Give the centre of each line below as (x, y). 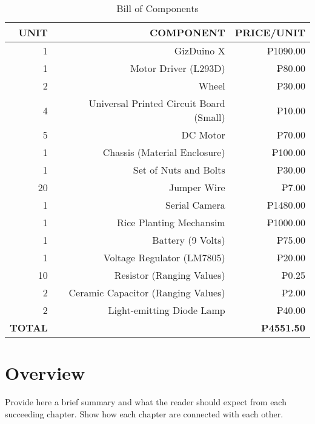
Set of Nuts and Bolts (179, 170)
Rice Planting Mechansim (171, 222)
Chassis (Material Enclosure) (164, 152)
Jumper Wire (197, 187)
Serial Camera (195, 205)
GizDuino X (200, 51)
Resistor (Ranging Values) (170, 275)
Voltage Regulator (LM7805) (164, 257)
